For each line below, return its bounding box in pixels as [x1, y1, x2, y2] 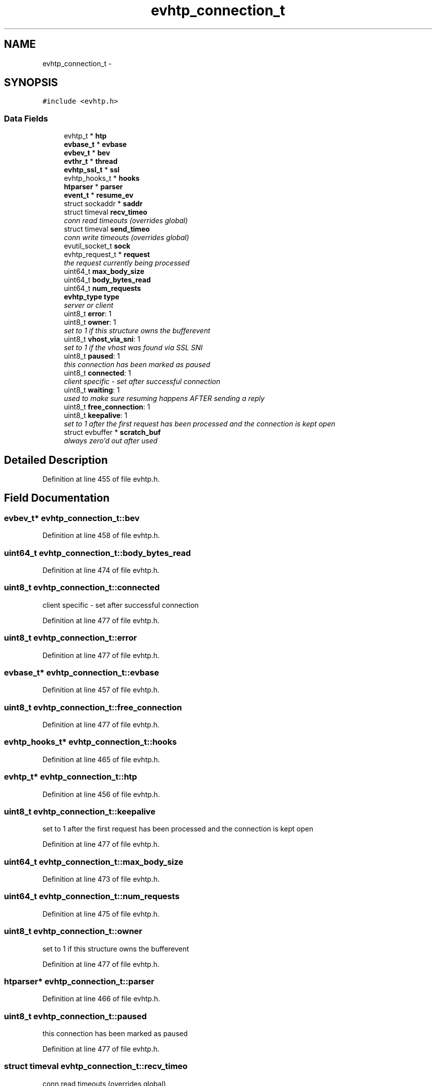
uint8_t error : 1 [64, 309, 111, 318]
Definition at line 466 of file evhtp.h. [42, 994, 160, 1003]
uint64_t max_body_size [64, 267, 144, 276]
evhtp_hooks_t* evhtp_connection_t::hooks [4, 737, 177, 747]
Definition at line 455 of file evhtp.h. [42, 475, 160, 484]
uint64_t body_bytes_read [64, 275, 151, 284]
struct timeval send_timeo [64, 225, 150, 234]
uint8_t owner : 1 [64, 318, 116, 327]
